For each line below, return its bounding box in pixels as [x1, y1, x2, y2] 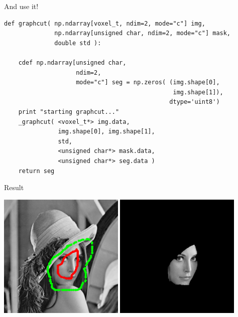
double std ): [54, 39, 101, 47]
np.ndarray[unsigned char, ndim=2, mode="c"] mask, [54, 30, 231, 37]
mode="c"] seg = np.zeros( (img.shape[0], [76, 79, 220, 86]
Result [4, 182, 24, 193]
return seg [18, 167, 55, 175]
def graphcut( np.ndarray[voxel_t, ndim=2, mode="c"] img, [4, 20, 205, 27]
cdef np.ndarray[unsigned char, [18, 59, 127, 66]
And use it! [4, 1, 39, 11]
